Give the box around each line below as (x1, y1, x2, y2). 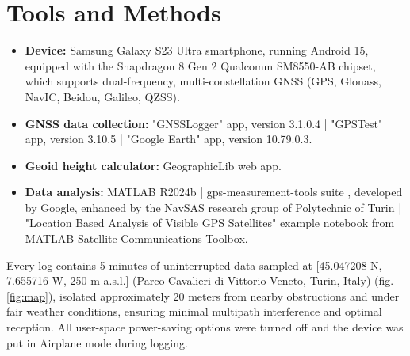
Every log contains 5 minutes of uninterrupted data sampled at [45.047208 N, (6, 256, 382, 273)
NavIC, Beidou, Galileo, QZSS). (25, 88, 180, 104)
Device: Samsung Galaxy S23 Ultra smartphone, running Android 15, (25, 42, 369, 59)
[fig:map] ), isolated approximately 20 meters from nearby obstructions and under (6, 287, 400, 304)
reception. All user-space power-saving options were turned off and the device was (6, 319, 404, 335)
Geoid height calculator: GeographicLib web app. (25, 157, 282, 173)
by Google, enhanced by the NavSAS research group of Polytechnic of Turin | (25, 199, 402, 215)
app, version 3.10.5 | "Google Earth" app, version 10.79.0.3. (25, 131, 312, 147)
